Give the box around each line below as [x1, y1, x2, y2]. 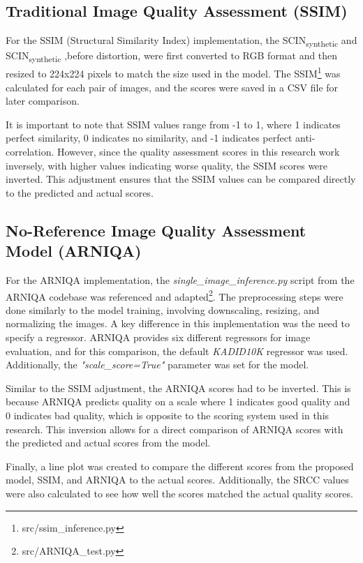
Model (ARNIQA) [6, 240, 142, 262]
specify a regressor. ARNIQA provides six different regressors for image [6, 330, 311, 345]
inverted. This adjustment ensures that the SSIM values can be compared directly [6, 172, 356, 186]
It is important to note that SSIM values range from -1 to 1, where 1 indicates [6, 117, 341, 131]
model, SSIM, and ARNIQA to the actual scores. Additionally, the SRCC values [6, 472, 349, 487]
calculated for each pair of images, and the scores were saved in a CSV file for [6, 80, 339, 94]
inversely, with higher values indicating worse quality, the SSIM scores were [6, 158, 328, 172]
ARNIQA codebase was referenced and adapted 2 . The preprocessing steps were [6, 287, 343, 303]
